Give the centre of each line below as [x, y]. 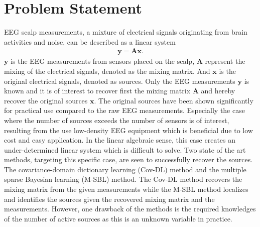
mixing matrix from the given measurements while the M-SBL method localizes [126, 189]
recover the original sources [46, 100]
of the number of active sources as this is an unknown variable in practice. [118, 218]
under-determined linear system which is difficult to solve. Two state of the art [125, 149]
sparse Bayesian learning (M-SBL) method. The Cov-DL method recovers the [123, 179]
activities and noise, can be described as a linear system [90, 41]
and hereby [218, 91]
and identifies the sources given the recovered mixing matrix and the [109, 199]
